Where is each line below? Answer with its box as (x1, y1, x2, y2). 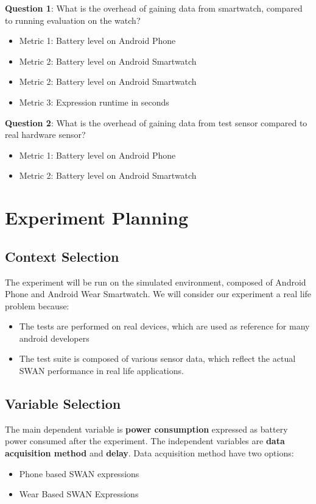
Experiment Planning (5, 205, 189, 230)
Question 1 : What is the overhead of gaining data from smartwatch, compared (5, 2, 303, 14)
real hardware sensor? (5, 128, 86, 141)
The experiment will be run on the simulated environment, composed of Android (5, 275, 306, 288)
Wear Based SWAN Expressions (19, 488, 139, 500)
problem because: (5, 299, 69, 312)
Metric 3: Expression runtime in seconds (19, 95, 169, 108)
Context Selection (5, 247, 119, 265)
